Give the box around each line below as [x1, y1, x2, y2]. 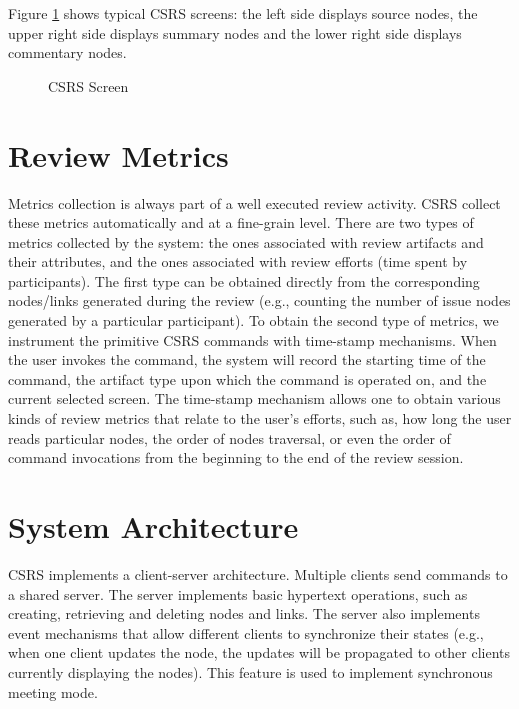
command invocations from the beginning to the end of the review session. [8, 447, 464, 468]
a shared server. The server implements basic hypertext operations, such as [8, 583, 468, 604]
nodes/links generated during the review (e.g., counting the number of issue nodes [8, 290, 511, 311]
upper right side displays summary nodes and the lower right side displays [8, 22, 462, 43]
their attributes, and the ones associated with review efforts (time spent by [8, 251, 468, 272]
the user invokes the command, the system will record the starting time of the [8, 349, 486, 370]
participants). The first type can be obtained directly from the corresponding [8, 270, 480, 291]
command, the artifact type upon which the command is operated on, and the [8, 368, 487, 389]
